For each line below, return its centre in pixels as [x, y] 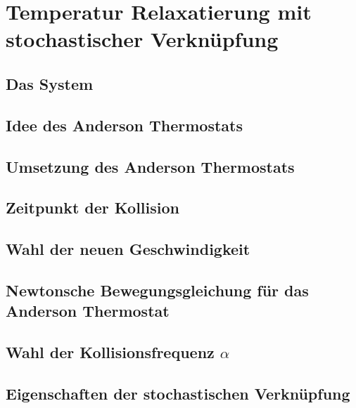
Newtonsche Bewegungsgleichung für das [157, 290]
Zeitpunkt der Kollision [93, 208]
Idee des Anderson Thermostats [125, 125]
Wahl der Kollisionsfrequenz [110, 352]
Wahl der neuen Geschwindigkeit [128, 249]
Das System [50, 83]
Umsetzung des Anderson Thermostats [150, 166]
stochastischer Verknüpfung [142, 39]
